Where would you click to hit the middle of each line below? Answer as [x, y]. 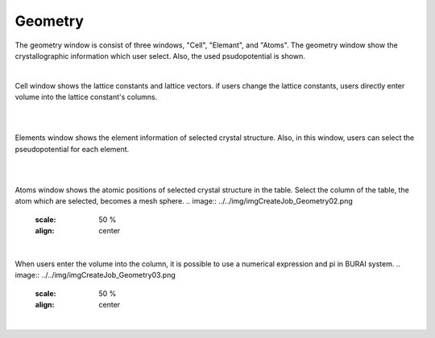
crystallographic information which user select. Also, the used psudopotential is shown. [160, 56]
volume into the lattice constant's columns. [86, 97]
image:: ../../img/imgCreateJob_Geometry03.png [95, 275]
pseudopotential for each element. [72, 149]
